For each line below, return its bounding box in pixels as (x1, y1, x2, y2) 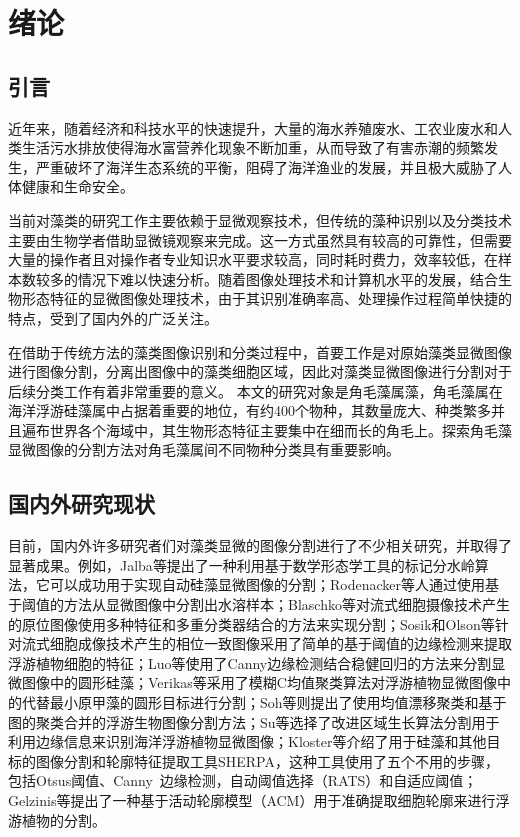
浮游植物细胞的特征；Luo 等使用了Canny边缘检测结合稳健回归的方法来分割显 (8, 652, 506, 673)
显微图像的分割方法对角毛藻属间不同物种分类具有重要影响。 (8, 439, 400, 460)
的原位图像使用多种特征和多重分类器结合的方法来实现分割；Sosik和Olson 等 (8, 613, 495, 634)
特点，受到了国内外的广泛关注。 (8, 307, 218, 328)
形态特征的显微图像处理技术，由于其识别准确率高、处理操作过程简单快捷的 (21, 288, 512, 309)
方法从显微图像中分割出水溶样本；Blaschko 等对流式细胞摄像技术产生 (63, 594, 510, 615)
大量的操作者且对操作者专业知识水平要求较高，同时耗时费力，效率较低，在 (8, 249, 498, 270)
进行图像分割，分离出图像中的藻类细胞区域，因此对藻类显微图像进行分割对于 (8, 361, 512, 382)
